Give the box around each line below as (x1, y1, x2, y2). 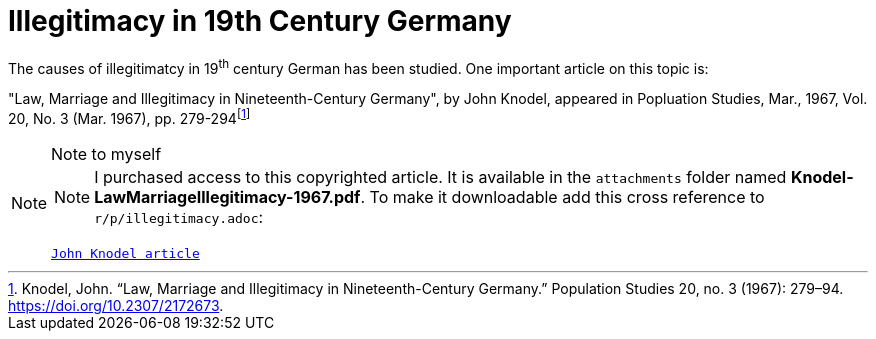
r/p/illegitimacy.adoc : (94, 207, 264, 228)
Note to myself (51, 144, 162, 165)
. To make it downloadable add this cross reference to (360, 187, 765, 208)
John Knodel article (51, 246, 200, 262)
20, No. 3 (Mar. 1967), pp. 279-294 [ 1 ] (8, 107, 251, 128)
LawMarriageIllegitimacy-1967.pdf (94, 187, 361, 208)
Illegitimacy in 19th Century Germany (8, 4, 512, 38)
